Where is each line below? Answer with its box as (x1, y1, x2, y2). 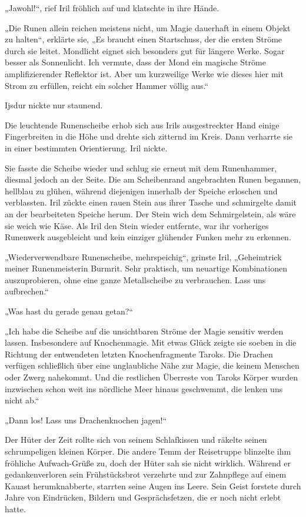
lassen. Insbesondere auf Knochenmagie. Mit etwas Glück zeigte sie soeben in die (5, 336, 297, 349)
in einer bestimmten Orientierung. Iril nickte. (5, 141, 168, 154)
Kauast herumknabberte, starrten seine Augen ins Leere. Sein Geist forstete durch (5, 479, 301, 492)
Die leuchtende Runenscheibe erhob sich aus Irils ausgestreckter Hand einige (5, 118, 280, 131)
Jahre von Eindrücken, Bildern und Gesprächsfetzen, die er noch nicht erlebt (5, 491, 281, 503)
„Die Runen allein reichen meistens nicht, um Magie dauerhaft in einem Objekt (5, 21, 291, 34)
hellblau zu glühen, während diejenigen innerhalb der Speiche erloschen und (5, 184, 278, 197)
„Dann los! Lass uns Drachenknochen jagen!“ (5, 413, 167, 426)
